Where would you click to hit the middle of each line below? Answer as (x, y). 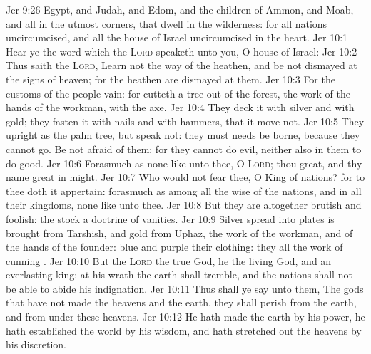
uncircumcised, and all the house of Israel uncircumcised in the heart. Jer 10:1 (177, 37)
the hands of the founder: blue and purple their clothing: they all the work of (174, 247)
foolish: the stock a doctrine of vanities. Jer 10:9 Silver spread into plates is (170, 218)
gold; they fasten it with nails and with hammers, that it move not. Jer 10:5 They (185, 121)
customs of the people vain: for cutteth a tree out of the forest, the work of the (178, 93)
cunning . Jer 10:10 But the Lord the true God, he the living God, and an (169, 260)
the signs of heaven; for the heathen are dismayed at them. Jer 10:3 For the (171, 79)
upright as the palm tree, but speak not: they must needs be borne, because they (183, 135)
